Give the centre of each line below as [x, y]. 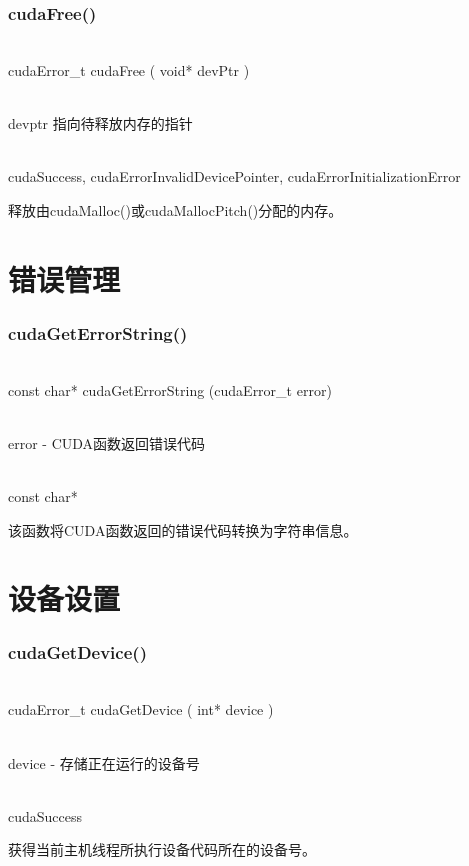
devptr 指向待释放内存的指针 [100, 123]
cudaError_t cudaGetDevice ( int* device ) [141, 709]
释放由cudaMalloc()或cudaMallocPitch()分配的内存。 [175, 209]
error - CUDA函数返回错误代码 [107, 442]
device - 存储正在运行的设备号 [104, 762]
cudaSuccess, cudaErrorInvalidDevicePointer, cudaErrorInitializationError [234, 176]
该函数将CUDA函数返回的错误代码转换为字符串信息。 [183, 529]
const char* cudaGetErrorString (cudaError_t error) [170, 389]
